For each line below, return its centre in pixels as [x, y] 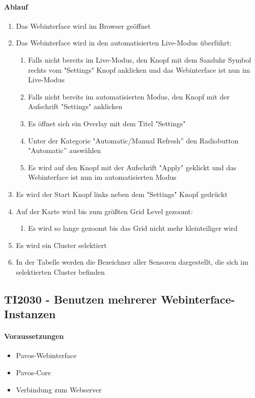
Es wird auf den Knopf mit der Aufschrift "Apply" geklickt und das [132, 167]
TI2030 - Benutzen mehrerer [81, 299]
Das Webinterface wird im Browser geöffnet [83, 26]
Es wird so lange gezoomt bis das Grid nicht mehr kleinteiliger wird [133, 228]
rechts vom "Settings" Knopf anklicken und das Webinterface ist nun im [139, 69]
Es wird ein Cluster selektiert [61, 245]
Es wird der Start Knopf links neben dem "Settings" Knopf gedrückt [122, 194]
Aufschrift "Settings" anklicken [75, 106]
